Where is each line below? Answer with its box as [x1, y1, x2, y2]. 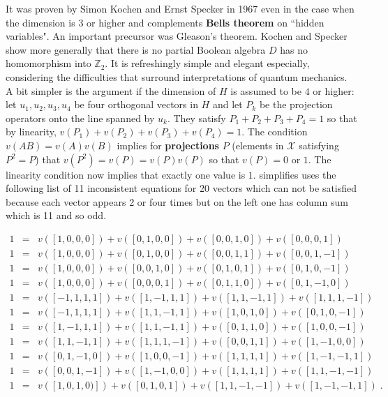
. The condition [241, 124, 308, 139]
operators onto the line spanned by [6, 110, 155, 125]
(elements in [232, 137, 284, 152]
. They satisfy [167, 110, 226, 125]
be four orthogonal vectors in [74, 97, 198, 112]
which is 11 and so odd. [6, 208, 107, 223]
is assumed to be [230, 83, 301, 98]
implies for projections [117, 137, 219, 152]
